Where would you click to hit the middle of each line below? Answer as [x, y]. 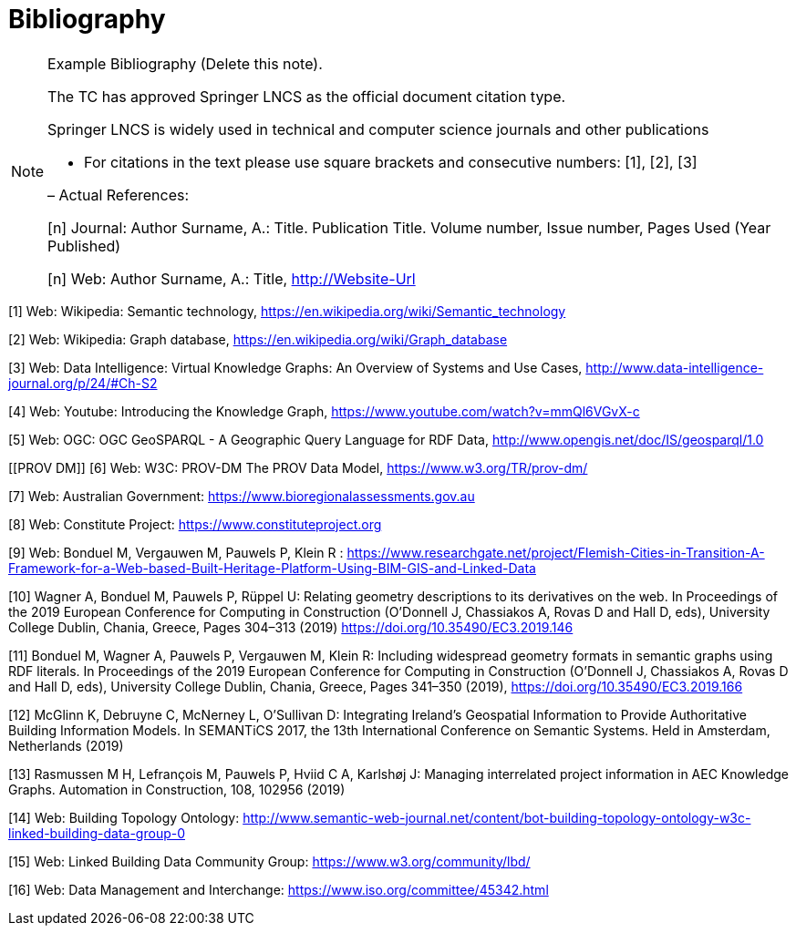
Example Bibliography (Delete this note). [185, 63]
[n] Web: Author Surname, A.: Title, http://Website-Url [232, 278]
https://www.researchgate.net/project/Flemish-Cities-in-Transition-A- [556, 552]
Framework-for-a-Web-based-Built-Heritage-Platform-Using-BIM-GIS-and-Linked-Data [272, 568]
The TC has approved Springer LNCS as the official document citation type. [307, 96]
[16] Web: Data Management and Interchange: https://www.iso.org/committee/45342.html [279, 889]
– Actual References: [119, 195]
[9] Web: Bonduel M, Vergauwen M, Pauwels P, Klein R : [176, 552]
